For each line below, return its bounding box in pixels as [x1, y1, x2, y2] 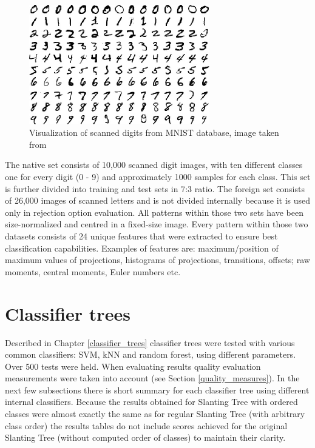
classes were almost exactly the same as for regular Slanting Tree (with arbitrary [5, 407, 305, 420]
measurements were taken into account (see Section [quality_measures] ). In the [5, 372, 300, 384]
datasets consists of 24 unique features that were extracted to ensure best [5, 230, 278, 242]
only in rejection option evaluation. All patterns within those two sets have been [5, 206, 303, 218]
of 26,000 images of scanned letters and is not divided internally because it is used [5, 194, 311, 207]
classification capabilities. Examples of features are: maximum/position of [5, 241, 279, 254]
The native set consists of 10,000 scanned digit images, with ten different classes [5, 158, 303, 171]
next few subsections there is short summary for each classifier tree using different [5, 383, 310, 396]
